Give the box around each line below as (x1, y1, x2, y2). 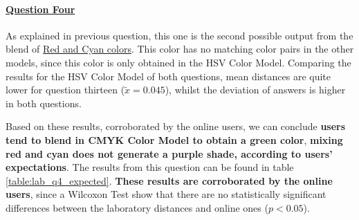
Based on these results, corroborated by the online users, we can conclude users (6, 119, 346, 134)
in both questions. (6, 95, 82, 110)
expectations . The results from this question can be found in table (6, 160, 294, 174)
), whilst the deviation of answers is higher (165, 82, 346, 97)
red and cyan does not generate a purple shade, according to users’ (6, 146, 333, 161)
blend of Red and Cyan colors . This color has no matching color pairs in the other (6, 42, 354, 56)
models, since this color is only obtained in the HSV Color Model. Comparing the (6, 55, 351, 69)
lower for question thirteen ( (6, 82, 125, 97)
